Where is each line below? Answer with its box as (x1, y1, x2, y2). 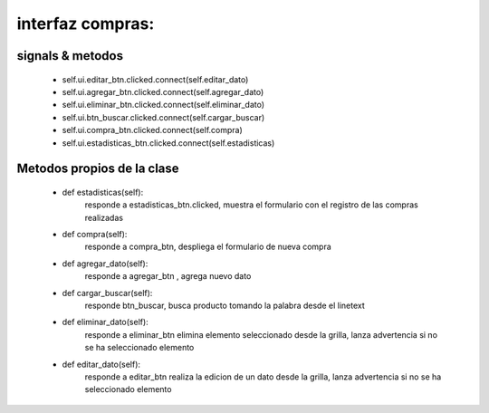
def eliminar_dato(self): (62, 317, 149, 328)
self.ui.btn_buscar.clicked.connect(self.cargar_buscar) (62, 111, 265, 122)
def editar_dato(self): (62, 359, 140, 370)
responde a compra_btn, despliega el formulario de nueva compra (84, 241, 332, 253)
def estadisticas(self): (62, 187, 144, 197)
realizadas (84, 212, 124, 223)
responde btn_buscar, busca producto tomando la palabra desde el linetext (84, 300, 366, 312)
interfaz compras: (16, 14, 155, 34)
